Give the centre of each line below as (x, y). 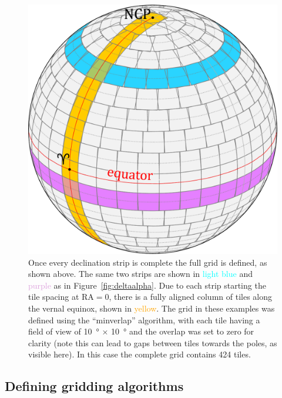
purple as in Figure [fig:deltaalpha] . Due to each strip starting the (147, 285)
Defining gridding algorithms (94, 386)
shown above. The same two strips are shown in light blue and (140, 274)
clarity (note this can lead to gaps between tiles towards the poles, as (153, 342)
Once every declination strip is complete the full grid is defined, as (148, 262)
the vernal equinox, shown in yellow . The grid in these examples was (152, 308)
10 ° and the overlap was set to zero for (182, 331)
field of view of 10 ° (64, 331)
